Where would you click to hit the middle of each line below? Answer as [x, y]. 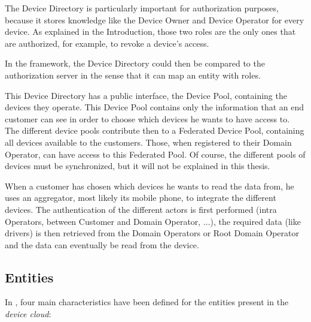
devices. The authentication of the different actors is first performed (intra [141, 209]
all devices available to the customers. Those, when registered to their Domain [148, 142]
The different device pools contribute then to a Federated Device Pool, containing [155, 130]
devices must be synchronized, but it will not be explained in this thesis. [138, 166]
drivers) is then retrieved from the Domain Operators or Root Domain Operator [152, 233]
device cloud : [28, 314]
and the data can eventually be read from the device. [102, 244]
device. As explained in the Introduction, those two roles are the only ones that [150, 31]
